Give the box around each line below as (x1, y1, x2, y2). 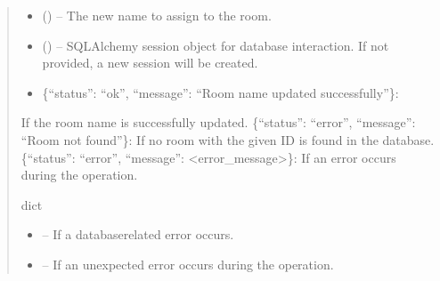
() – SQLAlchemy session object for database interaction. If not (42, 36, 389, 54)
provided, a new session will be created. (42, 53, 258, 72)
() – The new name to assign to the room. (42, 6, 272, 24)
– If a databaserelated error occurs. (42, 225, 234, 244)
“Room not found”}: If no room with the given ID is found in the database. (20, 130, 435, 149)
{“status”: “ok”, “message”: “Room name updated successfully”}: (42, 83, 399, 101)
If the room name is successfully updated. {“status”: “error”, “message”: (20, 113, 416, 132)
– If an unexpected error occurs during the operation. (42, 254, 334, 273)
